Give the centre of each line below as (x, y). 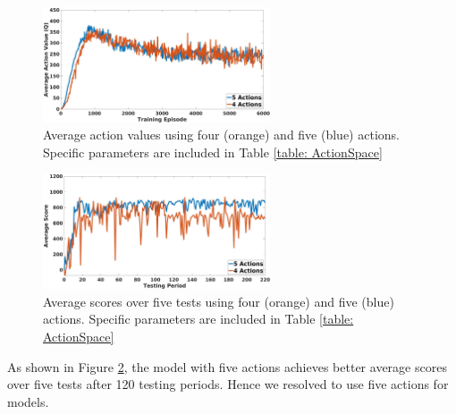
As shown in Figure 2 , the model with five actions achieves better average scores (227, 366)
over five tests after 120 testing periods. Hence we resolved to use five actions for (228, 384)
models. (28, 401)
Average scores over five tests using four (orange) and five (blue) (219, 301)
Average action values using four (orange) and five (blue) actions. (221, 135)
